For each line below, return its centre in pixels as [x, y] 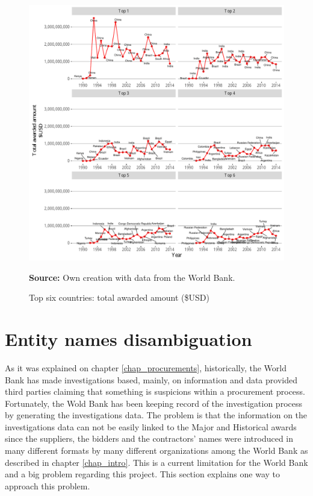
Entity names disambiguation [129, 338]
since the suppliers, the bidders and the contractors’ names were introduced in [149, 438]
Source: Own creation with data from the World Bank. [132, 277]
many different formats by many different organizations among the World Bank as [156, 450]
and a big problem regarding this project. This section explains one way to [143, 474]
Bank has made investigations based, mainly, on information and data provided [151, 379]
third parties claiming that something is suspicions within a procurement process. [155, 391]
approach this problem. [48, 485]
